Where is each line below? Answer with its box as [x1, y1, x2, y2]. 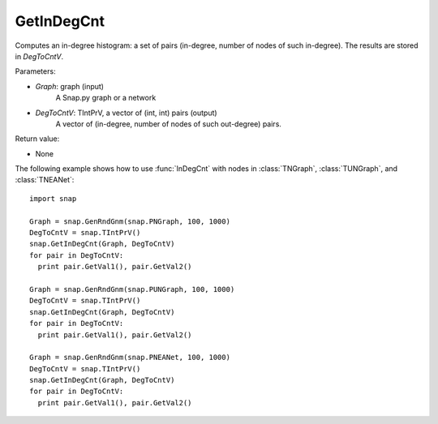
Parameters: [15, 66, 56, 76]
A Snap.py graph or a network [55, 93, 157, 103]
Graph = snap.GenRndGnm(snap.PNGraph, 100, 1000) [29, 216, 231, 226]
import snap [29, 194, 77, 203]
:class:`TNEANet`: [15, 175, 75, 185]
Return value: [15, 134, 60, 143]
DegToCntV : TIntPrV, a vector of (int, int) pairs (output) [35, 108, 218, 118]
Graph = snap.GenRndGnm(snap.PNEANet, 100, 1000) [29, 353, 231, 362]
